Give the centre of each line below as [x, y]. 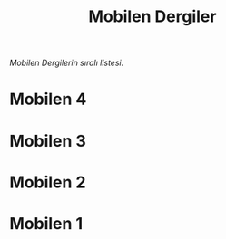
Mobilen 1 [46, 223]
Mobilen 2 [48, 182]
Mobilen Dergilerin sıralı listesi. [67, 63]
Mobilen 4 [48, 99]
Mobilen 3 [48, 141]
